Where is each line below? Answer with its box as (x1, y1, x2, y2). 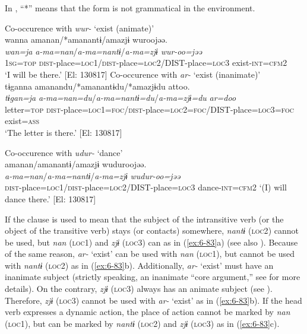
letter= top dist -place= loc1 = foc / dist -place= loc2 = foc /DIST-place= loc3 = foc (5, 103, 295, 115)
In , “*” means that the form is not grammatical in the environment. (5, 2, 255, 14)
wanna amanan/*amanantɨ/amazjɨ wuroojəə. (5, 33, 167, 46)
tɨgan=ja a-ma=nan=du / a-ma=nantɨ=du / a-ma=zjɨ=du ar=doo (5, 91, 236, 104)
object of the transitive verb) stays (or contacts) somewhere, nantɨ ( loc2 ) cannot (5, 224, 299, 237)
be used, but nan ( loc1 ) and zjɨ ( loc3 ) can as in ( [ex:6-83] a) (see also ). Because (5, 236, 298, 248)
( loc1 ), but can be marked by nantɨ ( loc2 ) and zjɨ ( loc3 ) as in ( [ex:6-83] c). (5, 317, 280, 329)
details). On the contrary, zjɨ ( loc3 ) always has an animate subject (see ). (5, 282, 273, 295)
